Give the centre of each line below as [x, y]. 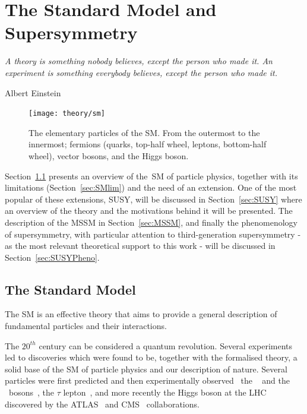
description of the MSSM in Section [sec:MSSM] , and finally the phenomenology [151, 222]
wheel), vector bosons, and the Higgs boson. [109, 155]
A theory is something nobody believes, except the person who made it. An [139, 61]
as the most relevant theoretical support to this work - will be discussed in [140, 246]
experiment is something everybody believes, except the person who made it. [141, 72]
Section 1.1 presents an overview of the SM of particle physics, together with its [151, 176]
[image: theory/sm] [67, 114]
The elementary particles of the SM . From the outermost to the [144, 132]
